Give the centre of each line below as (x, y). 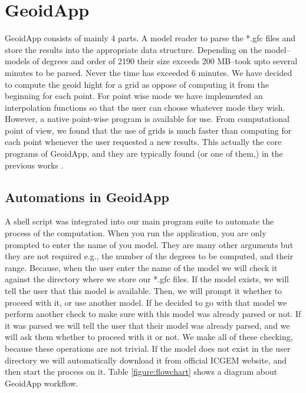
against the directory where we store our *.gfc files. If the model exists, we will (147, 279)
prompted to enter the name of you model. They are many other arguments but (149, 244)
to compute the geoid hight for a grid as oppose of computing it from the (137, 84)
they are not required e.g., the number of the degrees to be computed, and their (149, 256)
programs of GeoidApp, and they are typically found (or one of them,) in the (144, 153)
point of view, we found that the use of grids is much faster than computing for (148, 130)
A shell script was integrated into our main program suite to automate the (139, 221)
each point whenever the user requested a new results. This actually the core (143, 142)
